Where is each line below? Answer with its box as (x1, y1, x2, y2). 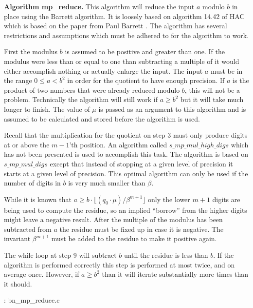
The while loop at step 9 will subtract (4, 250, 117, 260)
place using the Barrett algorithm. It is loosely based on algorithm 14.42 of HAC (4, 11, 245, 21)
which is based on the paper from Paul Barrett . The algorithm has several (4, 21, 227, 31)
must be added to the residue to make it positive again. (51, 233, 217, 244)
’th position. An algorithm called (69, 139, 167, 149)
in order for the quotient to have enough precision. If (67, 75, 225, 85)
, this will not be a (184, 84, 240, 95)
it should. (4, 278, 32, 288)
